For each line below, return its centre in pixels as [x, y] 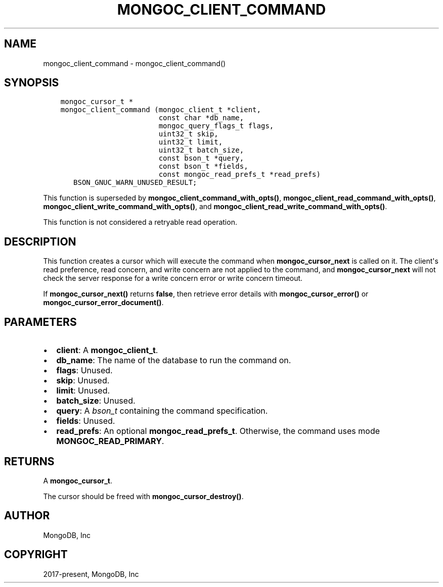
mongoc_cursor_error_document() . [103, 303]
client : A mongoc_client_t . [107, 350]
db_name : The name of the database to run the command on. [174, 360]
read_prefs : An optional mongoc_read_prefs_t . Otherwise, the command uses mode [218, 431]
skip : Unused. [83, 381]
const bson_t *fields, [203, 166]
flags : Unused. [84, 371]
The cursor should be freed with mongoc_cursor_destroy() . [143, 496]
